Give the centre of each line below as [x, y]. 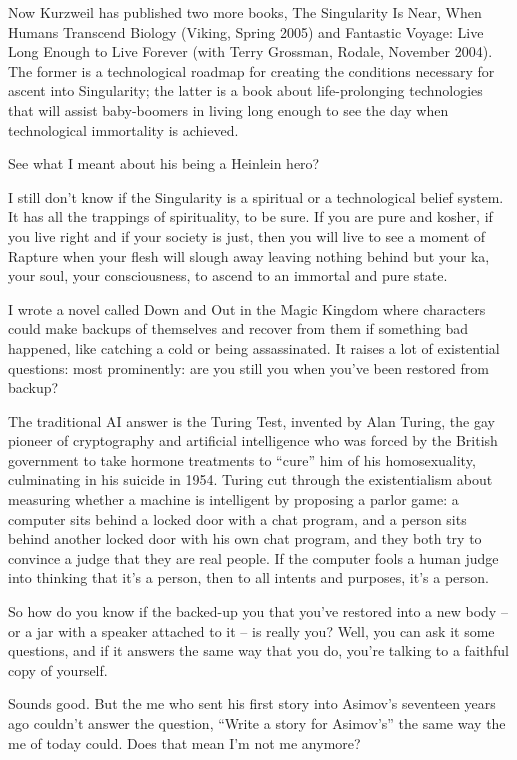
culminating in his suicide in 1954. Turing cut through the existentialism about [250, 479]
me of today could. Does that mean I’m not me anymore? [184, 742]
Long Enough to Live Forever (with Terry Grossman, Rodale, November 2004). [250, 51]
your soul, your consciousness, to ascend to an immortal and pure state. [228, 275]
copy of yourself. [58, 669]
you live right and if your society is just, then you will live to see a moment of [247, 235]
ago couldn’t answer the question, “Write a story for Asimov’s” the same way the [257, 723]
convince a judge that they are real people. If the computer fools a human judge [253, 557]
